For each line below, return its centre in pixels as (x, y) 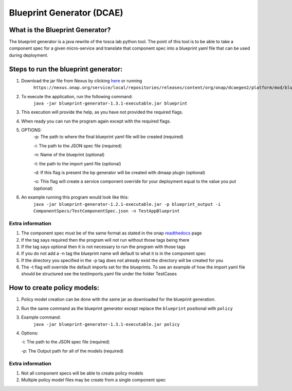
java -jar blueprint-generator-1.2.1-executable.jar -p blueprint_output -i (127, 204)
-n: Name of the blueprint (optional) (69, 155)
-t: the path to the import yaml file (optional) (77, 163)
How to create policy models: (54, 288)
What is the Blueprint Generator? (60, 30)
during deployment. (29, 55)
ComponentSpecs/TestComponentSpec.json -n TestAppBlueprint (107, 211)
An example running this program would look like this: (75, 197)
